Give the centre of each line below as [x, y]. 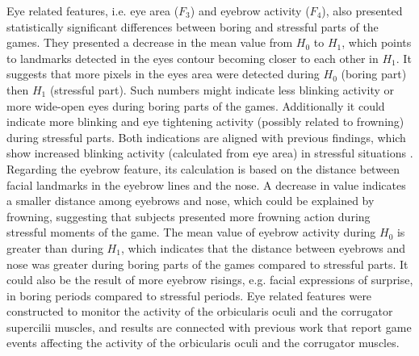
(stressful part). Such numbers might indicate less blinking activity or [222, 89]
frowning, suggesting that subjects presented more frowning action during [189, 216]
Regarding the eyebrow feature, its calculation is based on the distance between [203, 168]
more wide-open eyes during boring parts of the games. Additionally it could [196, 105]
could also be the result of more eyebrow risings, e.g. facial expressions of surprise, [210, 280]
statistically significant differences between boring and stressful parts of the [193, 26]
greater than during [55, 247]
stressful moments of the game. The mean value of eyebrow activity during [191, 232]
